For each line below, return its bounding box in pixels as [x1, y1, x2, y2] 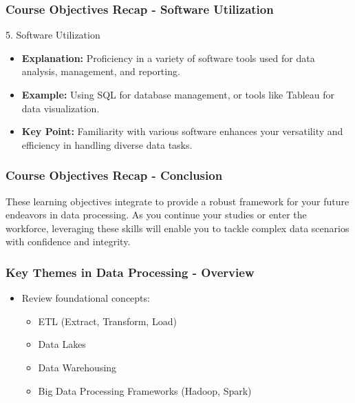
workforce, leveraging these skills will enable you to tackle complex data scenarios [6, 220, 349, 235]
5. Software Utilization [6, 28, 100, 42]
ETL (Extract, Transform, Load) [38, 313, 177, 328]
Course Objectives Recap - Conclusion [6, 167, 223, 184]
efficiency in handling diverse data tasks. [21, 137, 193, 152]
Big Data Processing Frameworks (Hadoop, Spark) [38, 383, 252, 397]
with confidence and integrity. [6, 234, 131, 249]
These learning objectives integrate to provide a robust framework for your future [6, 194, 349, 208]
